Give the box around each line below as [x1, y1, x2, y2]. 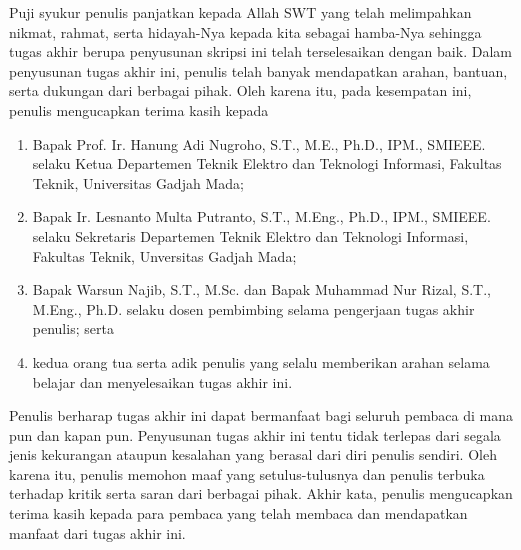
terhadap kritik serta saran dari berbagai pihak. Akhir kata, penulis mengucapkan [9, 483, 513, 504]
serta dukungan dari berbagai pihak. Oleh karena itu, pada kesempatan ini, [9, 80, 472, 101]
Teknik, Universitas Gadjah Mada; [32, 172, 244, 193]
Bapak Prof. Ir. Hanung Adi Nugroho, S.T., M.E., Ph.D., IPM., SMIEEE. [32, 133, 486, 154]
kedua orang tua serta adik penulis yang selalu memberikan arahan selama [32, 351, 490, 372]
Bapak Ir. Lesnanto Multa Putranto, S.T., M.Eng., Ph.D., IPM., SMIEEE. [32, 206, 491, 227]
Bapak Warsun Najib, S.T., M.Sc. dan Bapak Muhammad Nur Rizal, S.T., [32, 279, 491, 300]
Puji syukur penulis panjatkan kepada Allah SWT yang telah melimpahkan [9, 2, 472, 22]
